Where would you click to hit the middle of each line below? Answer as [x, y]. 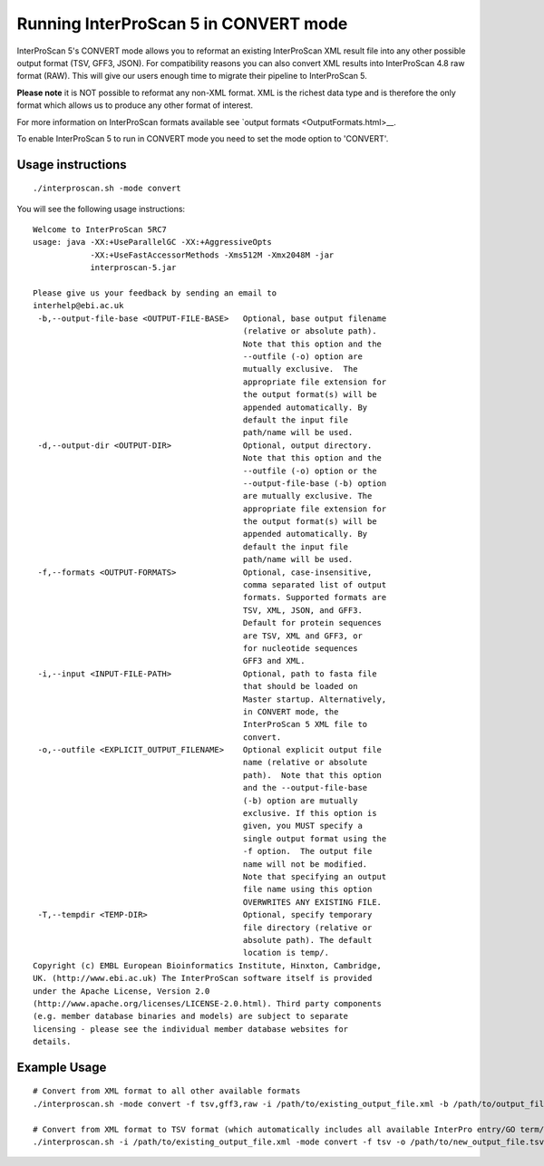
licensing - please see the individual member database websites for [191, 1029]
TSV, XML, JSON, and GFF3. [302, 610]
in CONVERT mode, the [291, 711]
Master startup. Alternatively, [315, 699]
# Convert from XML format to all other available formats [167, 1091]
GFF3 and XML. [274, 661]
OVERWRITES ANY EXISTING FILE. [312, 902]
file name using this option [307, 889]
